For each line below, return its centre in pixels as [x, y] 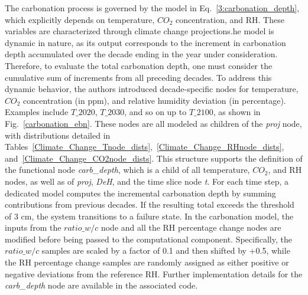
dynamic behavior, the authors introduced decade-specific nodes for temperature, [152, 89]
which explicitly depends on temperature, [80, 19]
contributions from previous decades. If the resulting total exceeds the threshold [150, 204]
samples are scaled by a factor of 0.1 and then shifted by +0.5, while [166, 250]
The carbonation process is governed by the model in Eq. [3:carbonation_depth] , [152, 8]
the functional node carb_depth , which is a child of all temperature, [127, 170]
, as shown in [237, 112]
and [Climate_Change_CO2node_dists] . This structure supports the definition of [154, 158]
